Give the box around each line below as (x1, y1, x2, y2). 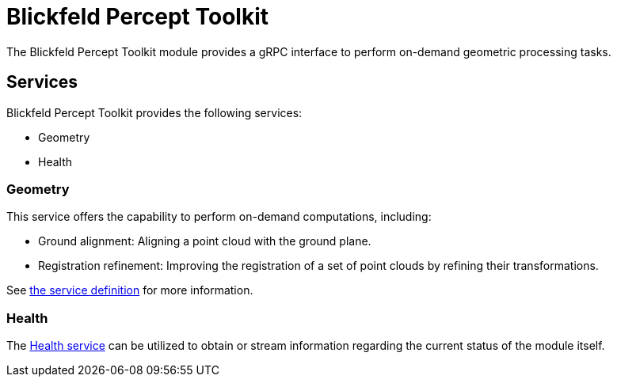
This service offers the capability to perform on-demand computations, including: (6, 210, 432, 224)
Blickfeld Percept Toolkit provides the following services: (6, 105, 303, 119)
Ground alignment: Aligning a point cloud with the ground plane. (38, 234, 371, 248)
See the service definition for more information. (6, 283, 253, 298)
